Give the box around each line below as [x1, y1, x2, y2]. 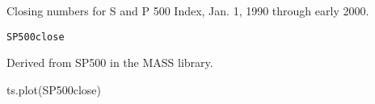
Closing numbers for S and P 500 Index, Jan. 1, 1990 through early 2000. [6, 2, 369, 19]
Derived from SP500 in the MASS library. [6, 54, 213, 71]
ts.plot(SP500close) [6, 81, 102, 98]
